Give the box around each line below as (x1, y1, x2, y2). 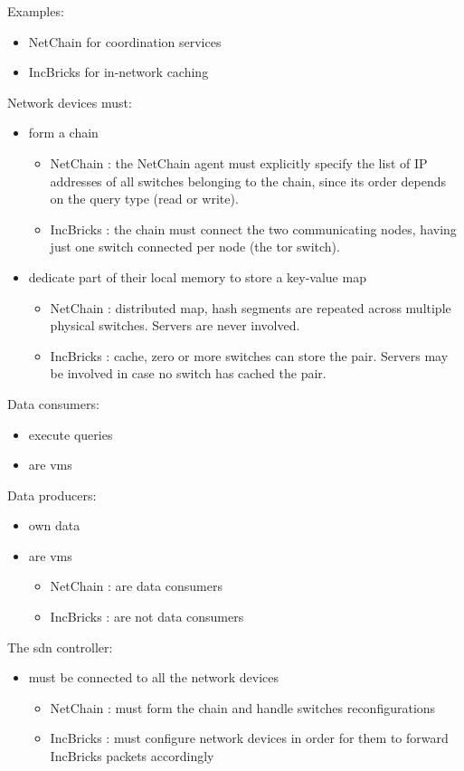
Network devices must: (7, 92, 132, 111)
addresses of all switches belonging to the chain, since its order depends (50, 171, 447, 190)
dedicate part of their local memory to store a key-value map (28, 267, 366, 286)
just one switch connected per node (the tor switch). (50, 237, 340, 256)
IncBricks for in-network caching (28, 62, 209, 81)
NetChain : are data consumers (50, 576, 223, 595)
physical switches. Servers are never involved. (50, 316, 300, 335)
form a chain (28, 123, 99, 142)
